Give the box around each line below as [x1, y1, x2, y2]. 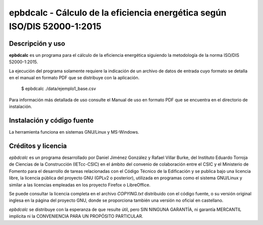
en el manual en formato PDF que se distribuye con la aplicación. [9, 75, 140, 81]
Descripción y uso [9, 39, 65, 48]
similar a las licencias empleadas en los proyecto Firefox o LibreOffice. [9, 182, 150, 188]
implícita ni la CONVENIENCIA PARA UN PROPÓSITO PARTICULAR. [9, 213, 144, 219]
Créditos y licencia [9, 141, 67, 150]
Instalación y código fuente [9, 117, 94, 125]
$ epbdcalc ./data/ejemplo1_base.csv [21, 86, 96, 92]
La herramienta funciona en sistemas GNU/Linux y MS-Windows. [9, 129, 139, 135]
